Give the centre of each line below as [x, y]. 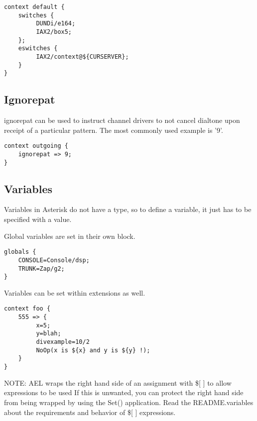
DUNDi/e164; [56, 24]
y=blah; [49, 334]
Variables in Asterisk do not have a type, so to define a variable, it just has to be [128, 209]
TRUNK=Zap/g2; [41, 268]
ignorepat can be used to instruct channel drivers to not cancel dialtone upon [122, 120]
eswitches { [38, 49]
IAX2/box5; [54, 32]
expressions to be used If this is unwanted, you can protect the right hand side [124, 392]
